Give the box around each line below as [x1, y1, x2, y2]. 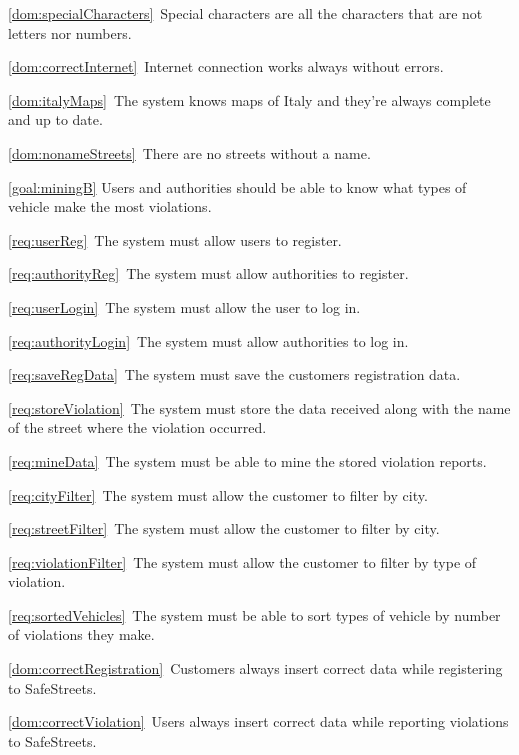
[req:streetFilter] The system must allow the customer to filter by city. [8, 518, 440, 539]
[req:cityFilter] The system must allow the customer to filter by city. [8, 484, 428, 505]
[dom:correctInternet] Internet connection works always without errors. [8, 56, 444, 77]
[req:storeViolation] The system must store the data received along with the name [8, 397, 511, 418]
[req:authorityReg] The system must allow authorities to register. [8, 263, 409, 284]
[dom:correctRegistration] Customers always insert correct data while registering [8, 658, 503, 679]
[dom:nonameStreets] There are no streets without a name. [8, 142, 371, 163]
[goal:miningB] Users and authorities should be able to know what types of [8, 176, 467, 197]
